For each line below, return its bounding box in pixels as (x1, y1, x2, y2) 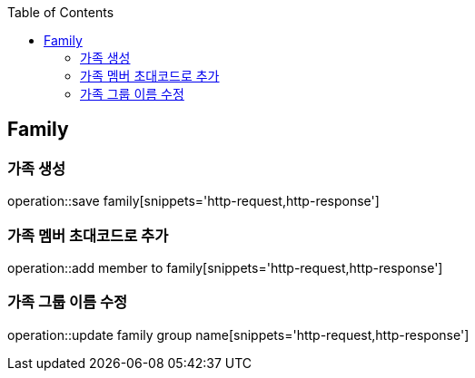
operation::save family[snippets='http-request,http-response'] (7, 193, 380, 209)
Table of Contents (7, 5, 114, 20)
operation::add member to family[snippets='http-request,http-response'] (7, 259, 443, 276)
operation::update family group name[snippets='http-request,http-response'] (7, 326, 470, 343)
